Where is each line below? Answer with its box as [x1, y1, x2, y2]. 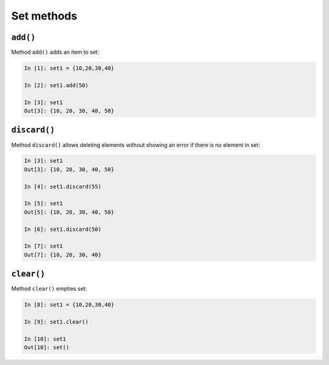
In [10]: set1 [24, 335, 66, 342]
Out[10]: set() [24, 344, 69, 351]
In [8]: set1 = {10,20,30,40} [24, 302, 115, 308]
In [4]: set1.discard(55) [24, 183, 102, 190]
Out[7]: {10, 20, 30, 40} [24, 251, 102, 258]
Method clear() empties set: [11, 285, 88, 292]
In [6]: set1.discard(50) [24, 225, 102, 233]
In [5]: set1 [24, 200, 63, 207]
